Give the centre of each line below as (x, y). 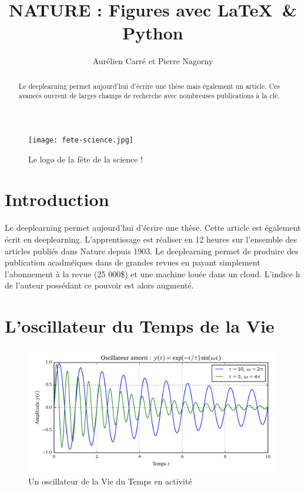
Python (153, 33)
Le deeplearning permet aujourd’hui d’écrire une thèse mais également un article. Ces (149, 86)
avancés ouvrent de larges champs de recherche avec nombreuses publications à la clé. (149, 96)
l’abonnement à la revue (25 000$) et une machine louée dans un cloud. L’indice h (152, 273)
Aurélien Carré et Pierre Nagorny (153, 61)
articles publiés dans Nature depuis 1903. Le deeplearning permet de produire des (152, 251)
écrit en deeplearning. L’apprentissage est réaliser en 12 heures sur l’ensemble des (151, 239)
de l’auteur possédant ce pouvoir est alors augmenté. (99, 285)
